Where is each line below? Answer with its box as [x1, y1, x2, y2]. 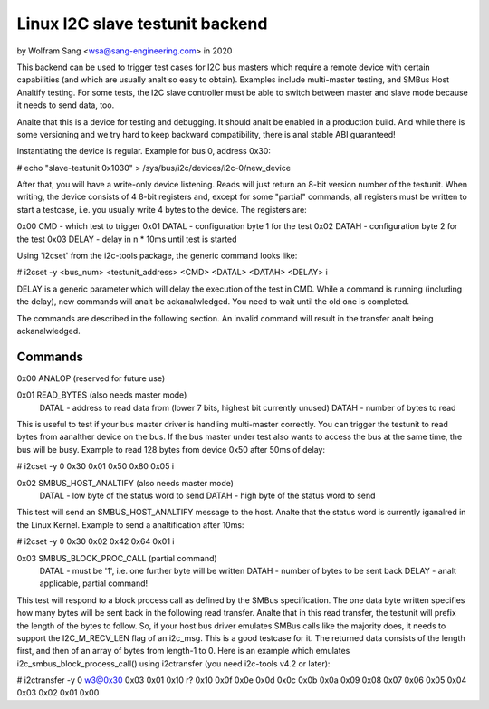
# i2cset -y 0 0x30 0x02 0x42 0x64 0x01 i [16, 536, 175, 547]
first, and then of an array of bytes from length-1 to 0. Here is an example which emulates [16, 646, 350, 656]
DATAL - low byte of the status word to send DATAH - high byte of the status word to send [39, 490, 376, 501]
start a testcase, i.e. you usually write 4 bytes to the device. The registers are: [16, 204, 307, 215]
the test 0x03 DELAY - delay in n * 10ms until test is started [16, 234, 237, 244]
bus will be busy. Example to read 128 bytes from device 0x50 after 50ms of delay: [16, 444, 326, 455]
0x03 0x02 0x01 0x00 [16, 687, 100, 698]
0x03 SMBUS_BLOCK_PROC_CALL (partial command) [16, 552, 217, 563]
